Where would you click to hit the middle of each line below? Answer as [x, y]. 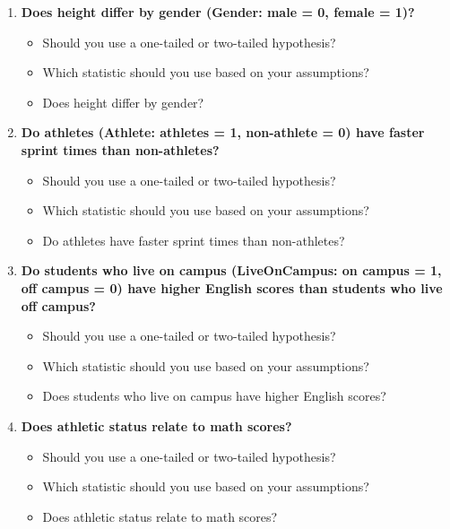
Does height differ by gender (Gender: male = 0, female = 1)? [218, 12]
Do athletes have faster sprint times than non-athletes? [194, 240]
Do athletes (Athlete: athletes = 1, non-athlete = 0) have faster [223, 132]
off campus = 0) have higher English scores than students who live [232, 287]
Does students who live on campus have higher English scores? [214, 396]
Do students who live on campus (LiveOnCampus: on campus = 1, [231, 270]
